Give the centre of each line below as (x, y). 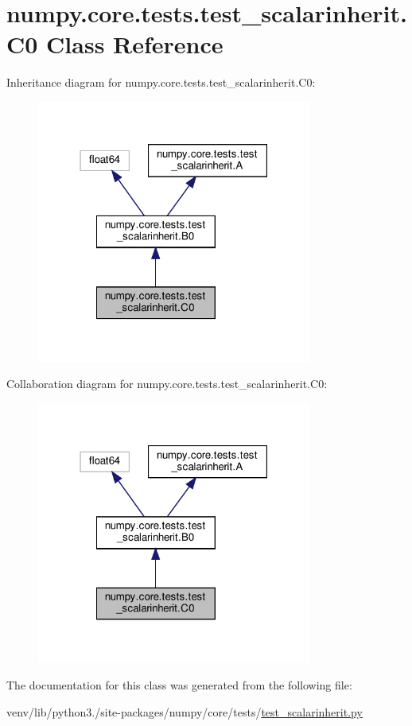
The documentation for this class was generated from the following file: (179, 684)
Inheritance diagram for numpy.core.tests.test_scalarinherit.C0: (161, 82)
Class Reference (135, 44)
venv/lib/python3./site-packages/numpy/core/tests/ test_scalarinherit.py (185, 711)
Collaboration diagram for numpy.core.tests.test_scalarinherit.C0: (167, 384)
